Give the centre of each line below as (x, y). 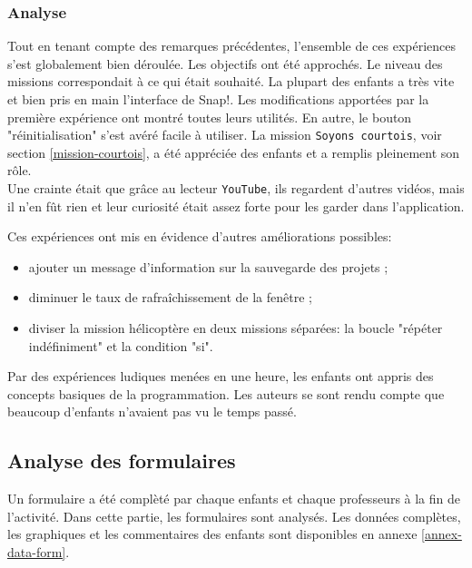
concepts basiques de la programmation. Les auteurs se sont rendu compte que (226, 393)
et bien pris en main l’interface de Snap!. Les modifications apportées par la (218, 99)
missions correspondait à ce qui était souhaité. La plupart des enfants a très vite (231, 81)
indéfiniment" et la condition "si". (121, 345)
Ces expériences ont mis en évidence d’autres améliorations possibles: (200, 236)
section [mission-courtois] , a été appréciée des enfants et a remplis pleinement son (234, 152)
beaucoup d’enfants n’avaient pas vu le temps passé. (152, 411)
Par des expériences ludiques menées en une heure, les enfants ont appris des (221, 376)
